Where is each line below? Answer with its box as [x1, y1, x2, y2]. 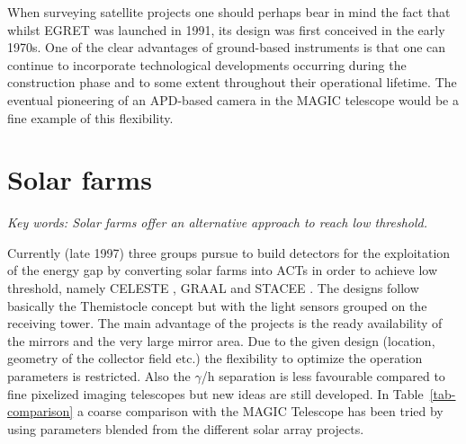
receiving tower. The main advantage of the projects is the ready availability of [7, 314, 443, 333]
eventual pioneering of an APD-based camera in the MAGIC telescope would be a [7, 90, 459, 109]
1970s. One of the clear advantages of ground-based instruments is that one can [7, 38, 446, 57]
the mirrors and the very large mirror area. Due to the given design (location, [7, 331, 435, 350]
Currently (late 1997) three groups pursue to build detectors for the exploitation [7, 243, 451, 262]
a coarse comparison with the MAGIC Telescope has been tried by [76, 402, 444, 421]
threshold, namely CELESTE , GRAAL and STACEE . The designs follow [7, 279, 419, 297]
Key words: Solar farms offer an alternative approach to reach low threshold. [7, 213, 427, 232]
